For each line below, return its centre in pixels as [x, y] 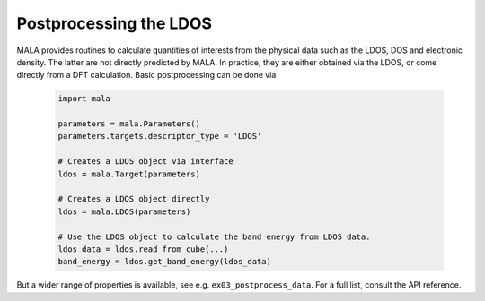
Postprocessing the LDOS [115, 23]
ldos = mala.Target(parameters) [129, 174]
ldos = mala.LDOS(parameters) [124, 211]
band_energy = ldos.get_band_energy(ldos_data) [164, 262]
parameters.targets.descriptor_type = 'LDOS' [160, 136]
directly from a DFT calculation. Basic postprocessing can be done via [146, 75]
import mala [84, 99]
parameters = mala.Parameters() [129, 124]
